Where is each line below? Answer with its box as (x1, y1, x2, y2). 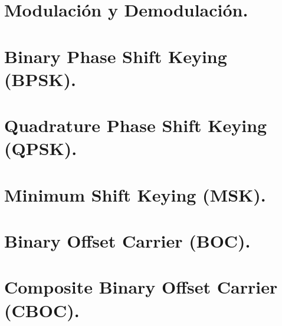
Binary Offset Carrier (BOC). (4, 229, 251, 253)
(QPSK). (4, 136, 77, 160)
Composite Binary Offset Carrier (4, 275, 278, 299)
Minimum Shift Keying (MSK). (4, 182, 266, 206)
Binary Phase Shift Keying (4, 44, 227, 68)
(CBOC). (4, 298, 80, 322)
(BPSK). (4, 67, 76, 91)
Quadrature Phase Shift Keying (4, 113, 267, 137)
